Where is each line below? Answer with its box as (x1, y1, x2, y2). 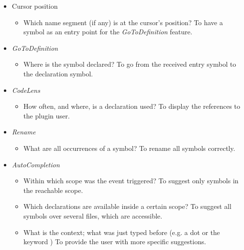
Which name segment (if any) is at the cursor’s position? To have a (23, 17, 223, 27)
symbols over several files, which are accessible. (23, 210, 162, 221)
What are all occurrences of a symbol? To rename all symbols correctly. (23, 143, 235, 153)
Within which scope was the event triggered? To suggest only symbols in (23, 176, 239, 186)
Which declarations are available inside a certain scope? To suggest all (23, 201, 231, 211)
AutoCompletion (12, 159, 60, 169)
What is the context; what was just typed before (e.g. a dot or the (23, 227, 220, 237)
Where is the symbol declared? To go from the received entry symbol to (23, 59, 236, 69)
